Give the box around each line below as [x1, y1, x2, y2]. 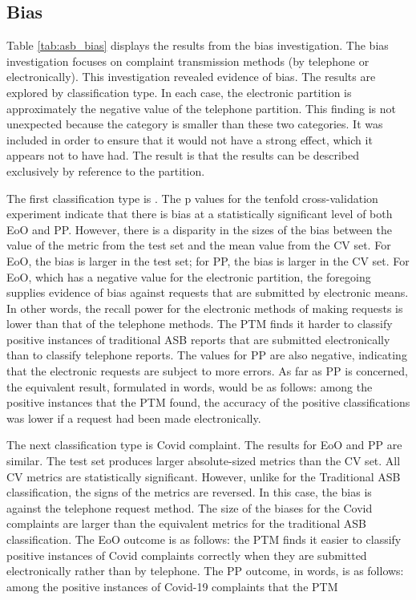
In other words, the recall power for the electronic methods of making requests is [6, 299, 403, 316]
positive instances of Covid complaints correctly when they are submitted [6, 546, 367, 563]
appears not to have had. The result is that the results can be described [6, 147, 360, 164]
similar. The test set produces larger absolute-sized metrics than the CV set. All [6, 452, 401, 469]
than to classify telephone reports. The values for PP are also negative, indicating [6, 347, 407, 363]
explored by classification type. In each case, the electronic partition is [6, 83, 352, 100]
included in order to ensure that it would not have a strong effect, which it [6, 131, 373, 148]
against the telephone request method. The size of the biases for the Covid [6, 499, 373, 516]
